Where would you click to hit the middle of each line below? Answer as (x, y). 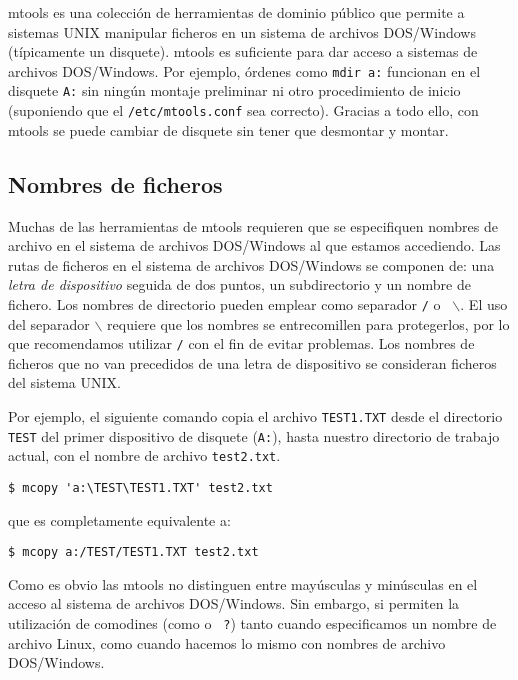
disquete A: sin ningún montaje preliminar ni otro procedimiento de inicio (234, 90)
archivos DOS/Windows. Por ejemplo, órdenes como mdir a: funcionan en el (244, 70)
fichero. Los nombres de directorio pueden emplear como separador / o (224, 303)
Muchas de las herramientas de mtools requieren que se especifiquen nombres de (253, 225)
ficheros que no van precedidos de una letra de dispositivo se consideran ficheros (252, 362)
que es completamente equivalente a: (119, 519)
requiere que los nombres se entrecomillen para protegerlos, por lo (308, 323)
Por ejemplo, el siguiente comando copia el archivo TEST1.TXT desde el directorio (255, 416)
